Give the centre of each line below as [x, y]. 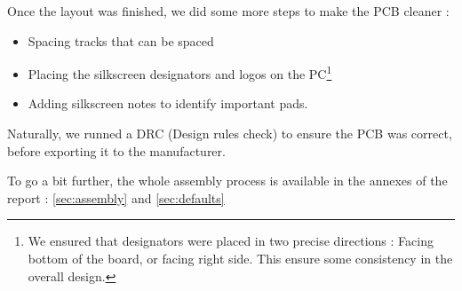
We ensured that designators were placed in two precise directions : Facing [231, 241]
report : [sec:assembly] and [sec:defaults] [116, 197]
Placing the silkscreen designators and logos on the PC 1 [180, 72]
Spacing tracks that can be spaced [121, 40]
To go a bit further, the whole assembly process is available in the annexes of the [227, 181]
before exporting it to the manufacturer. [116, 150]
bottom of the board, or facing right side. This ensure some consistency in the [240, 258]
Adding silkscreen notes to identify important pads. [168, 103]
